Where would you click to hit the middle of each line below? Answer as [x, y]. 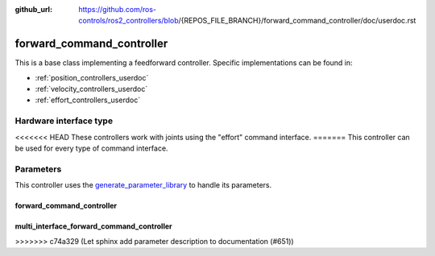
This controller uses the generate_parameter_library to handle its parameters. [143, 185]
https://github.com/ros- [118, 9]
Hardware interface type [64, 121]
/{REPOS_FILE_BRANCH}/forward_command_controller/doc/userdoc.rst [297, 21]
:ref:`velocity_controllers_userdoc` [91, 89]
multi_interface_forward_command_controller [93, 226]
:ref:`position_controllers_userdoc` [92, 77]
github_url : [33, 9]
